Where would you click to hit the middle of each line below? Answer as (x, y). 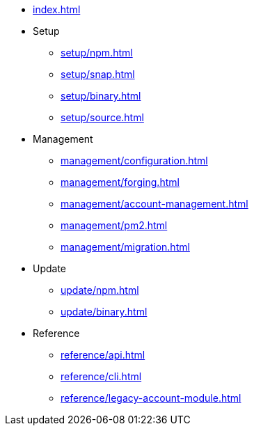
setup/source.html (102, 117)
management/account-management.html (154, 204)
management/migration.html (125, 247)
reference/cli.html (101, 376)
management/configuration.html (134, 160)
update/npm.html (100, 290)
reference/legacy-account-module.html (151, 398)
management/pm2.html (114, 225)
